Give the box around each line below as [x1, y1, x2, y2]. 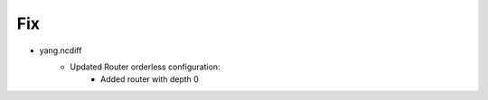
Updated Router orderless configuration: [70, 61, 221, 72]
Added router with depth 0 [100, 74, 199, 85]
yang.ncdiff [39, 45, 82, 56]
